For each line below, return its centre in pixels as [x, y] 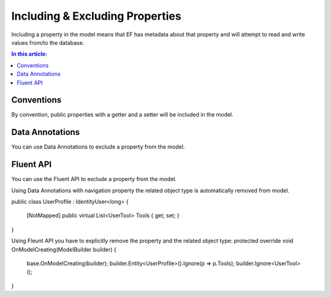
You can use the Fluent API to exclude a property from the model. [94, 179]
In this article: [29, 54]
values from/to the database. [48, 42]
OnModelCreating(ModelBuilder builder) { [64, 249]
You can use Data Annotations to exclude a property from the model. [98, 147]
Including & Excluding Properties [96, 16]
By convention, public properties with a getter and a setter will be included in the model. [123, 115]
